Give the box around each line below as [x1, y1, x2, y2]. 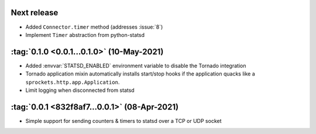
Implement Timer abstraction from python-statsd [25, 31, 145, 38]
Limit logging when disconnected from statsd [25, 87, 135, 94]
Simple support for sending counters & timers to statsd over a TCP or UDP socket [25, 117, 222, 124]
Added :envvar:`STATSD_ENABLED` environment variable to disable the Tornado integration [25, 62, 246, 69]
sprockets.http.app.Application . [25, 78, 120, 85]
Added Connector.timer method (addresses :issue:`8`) [25, 23, 163, 30]
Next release [11, 8, 59, 18]
